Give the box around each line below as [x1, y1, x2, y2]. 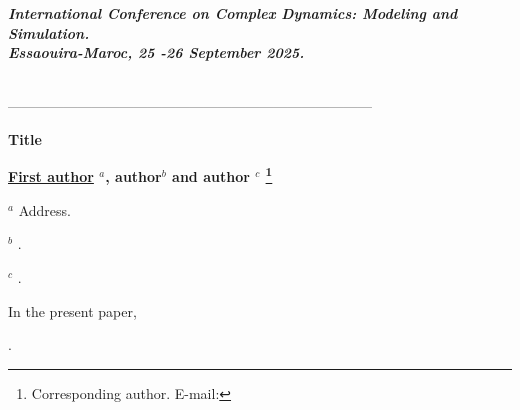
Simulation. [8, 22, 90, 43]
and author [172, 166, 250, 187]
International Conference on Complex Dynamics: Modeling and [8, 3, 458, 23]
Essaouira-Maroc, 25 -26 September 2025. [8, 42, 305, 63]
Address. [18, 199, 71, 220]
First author [8, 166, 94, 187]
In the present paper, [8, 300, 137, 321]
